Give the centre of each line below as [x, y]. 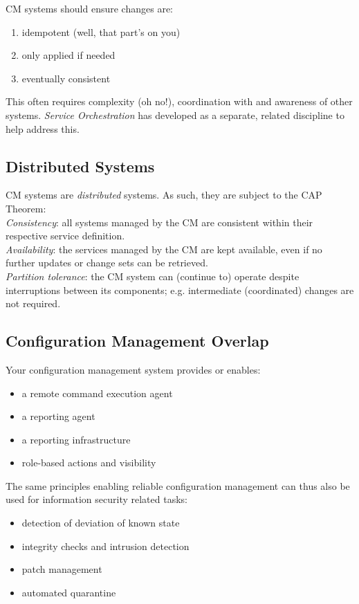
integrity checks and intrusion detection [105, 546]
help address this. [43, 128]
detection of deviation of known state [101, 523]
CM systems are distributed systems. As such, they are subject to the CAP [164, 195]
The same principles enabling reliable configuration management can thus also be [178, 485]
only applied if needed [68, 55]
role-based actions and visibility [89, 463]
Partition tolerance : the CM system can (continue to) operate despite [153, 276]
